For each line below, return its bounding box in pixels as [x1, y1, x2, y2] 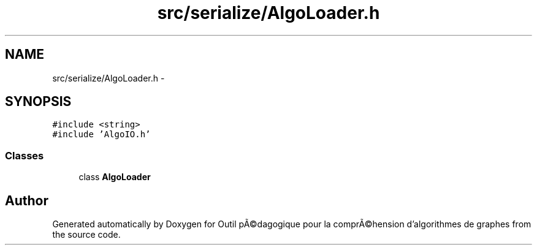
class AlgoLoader [78, 172, 151, 183]
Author [5, 192, 48, 208]
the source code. [52, 229, 121, 240]
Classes [5, 149, 44, 162]
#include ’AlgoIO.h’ [52, 129, 151, 140]
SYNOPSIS [5, 94, 72, 110]
